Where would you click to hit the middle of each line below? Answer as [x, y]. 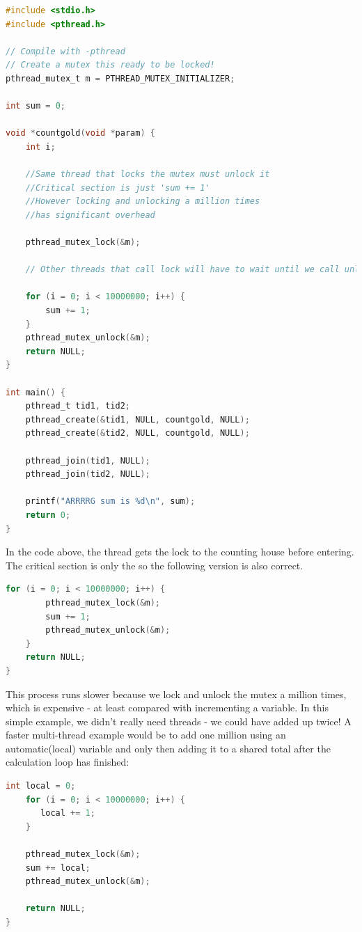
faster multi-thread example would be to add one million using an [146, 735]
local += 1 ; [68, 813]
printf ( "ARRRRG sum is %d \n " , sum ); [110, 501]
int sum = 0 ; [36, 106]
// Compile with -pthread [65, 51]
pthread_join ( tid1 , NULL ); [88, 460]
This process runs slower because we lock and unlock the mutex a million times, [176, 694]
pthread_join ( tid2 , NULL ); [88, 474]
